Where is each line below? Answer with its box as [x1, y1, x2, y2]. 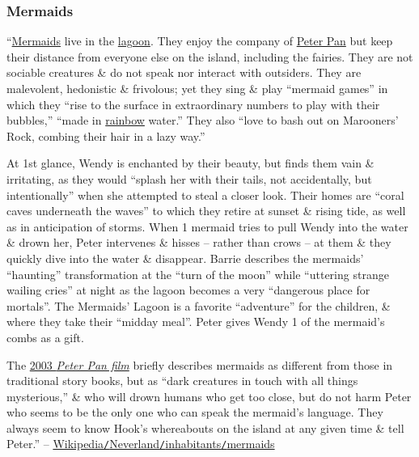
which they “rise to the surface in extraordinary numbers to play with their [6, 95, 380, 112]
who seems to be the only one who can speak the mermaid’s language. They [6, 404, 383, 421]
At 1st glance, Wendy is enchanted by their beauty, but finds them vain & [6, 154, 375, 171]
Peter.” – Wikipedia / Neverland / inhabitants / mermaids [6, 435, 275, 452]
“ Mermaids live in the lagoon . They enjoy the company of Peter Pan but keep [6, 32, 393, 49]
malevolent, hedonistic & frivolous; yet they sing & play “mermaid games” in [6, 80, 388, 96]
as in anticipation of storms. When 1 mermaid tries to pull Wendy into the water [6, 218, 408, 235]
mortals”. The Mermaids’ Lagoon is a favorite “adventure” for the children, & [6, 297, 391, 314]
